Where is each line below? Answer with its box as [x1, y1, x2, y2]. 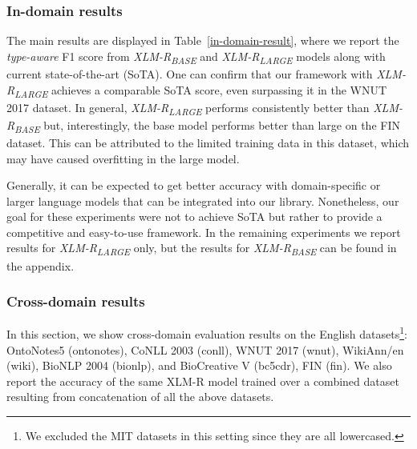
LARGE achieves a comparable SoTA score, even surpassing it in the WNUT [14, 81, 387, 100]
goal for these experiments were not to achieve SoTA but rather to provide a [6, 208, 383, 225]
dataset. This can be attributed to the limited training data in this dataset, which [6, 134, 410, 150]
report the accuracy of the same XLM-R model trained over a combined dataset [6, 372, 399, 389]
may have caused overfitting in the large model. [6, 150, 240, 166]
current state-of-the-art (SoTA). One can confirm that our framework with [6, 65, 373, 82]
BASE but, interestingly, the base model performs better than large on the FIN [14, 116, 400, 135]
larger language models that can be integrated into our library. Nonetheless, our [6, 192, 399, 209]
